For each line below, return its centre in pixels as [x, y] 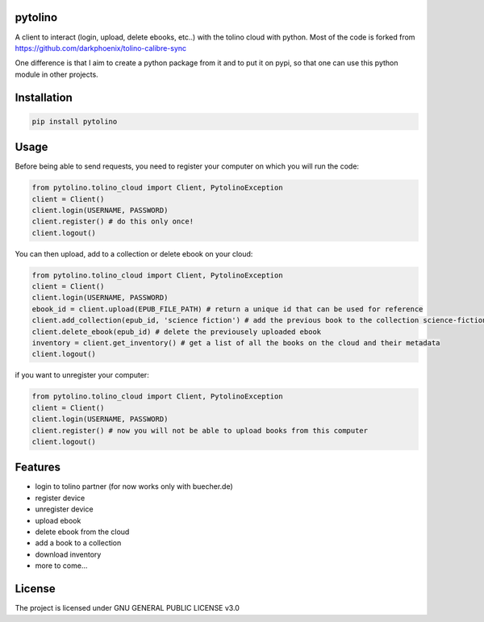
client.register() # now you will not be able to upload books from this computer [200, 430]
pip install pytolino [75, 121]
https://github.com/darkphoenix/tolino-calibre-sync [101, 48]
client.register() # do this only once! [113, 221]
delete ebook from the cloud [82, 532]
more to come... [61, 566]
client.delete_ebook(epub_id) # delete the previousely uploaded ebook [177, 332]
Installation [44, 97]
